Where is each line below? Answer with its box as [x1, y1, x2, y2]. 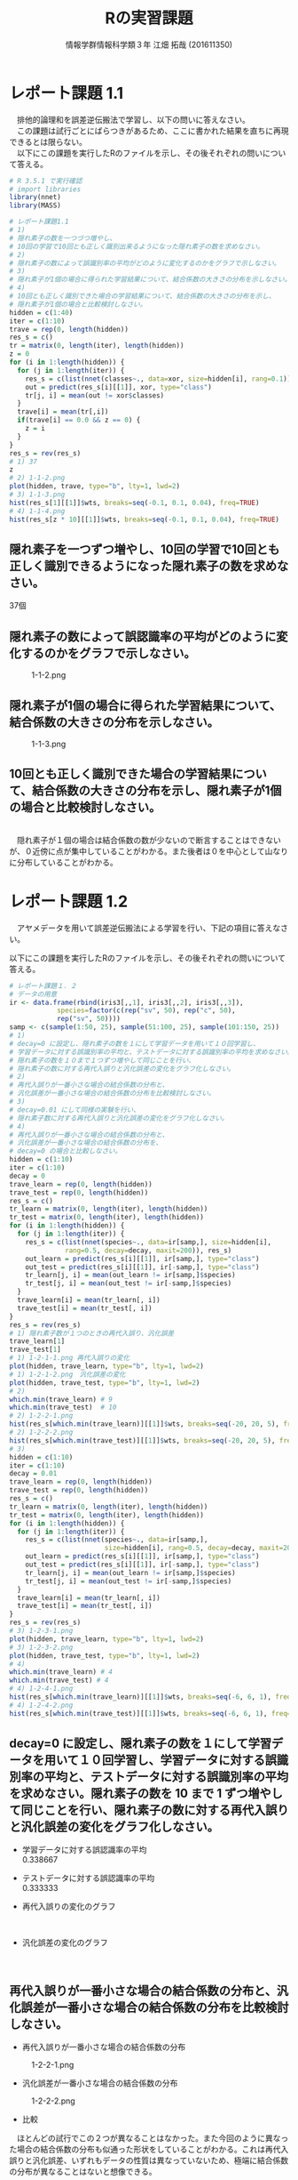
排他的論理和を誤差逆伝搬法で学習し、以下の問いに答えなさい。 [16, 114, 250, 125]
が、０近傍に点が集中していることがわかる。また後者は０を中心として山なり [9, 846, 288, 857]
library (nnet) [9, 193, 62, 202]
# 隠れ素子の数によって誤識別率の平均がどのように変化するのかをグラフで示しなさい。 [9, 259, 281, 268]
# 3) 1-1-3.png [9, 490, 66, 499]
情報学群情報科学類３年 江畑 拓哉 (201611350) [65, 39, 233, 50]
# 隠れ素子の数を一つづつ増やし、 [9, 233, 117, 243]
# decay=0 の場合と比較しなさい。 [9, 1146, 122, 1156]
